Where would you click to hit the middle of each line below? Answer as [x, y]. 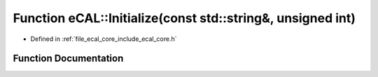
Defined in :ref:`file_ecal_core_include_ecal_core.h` [104, 39]
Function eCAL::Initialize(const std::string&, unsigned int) [184, 18]
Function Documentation [68, 59]
